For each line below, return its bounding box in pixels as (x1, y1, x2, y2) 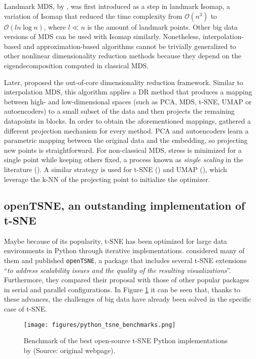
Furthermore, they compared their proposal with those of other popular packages (4, 274, 249, 285)
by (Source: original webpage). (24, 345, 115, 355)
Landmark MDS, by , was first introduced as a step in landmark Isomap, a (4, 1, 230, 11)
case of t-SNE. (4, 303, 47, 314)
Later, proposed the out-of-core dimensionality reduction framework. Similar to (4, 77, 243, 87)
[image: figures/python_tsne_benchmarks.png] (24, 321, 176, 328)
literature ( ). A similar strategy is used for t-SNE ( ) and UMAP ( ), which (4, 164, 227, 174)
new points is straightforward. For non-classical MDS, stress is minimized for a (4, 144, 242, 155)
